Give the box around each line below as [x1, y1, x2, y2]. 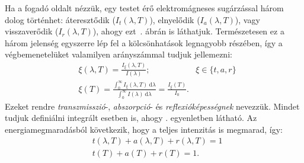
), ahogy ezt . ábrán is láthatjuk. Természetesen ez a [92, 25, 284, 37]
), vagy [235, 13, 260, 25]
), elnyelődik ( [149, 13, 200, 25]
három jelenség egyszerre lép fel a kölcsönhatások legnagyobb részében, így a [5, 36, 283, 49]
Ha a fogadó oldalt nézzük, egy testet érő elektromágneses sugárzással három [5, 2, 284, 14]
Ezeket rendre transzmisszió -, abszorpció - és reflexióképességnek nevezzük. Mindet [5, 100, 300, 112]
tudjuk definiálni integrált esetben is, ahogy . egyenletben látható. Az [5, 111, 257, 124]
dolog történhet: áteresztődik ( [5, 13, 116, 25]
